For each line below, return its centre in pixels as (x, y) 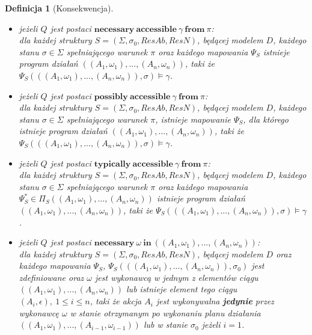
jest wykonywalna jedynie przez (215, 301)
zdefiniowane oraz (51, 277)
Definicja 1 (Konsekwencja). (59, 8)
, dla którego (266, 119)
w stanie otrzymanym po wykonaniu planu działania (165, 312)
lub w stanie (165, 324)
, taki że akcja (116, 301)
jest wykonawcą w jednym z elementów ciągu (177, 277)
